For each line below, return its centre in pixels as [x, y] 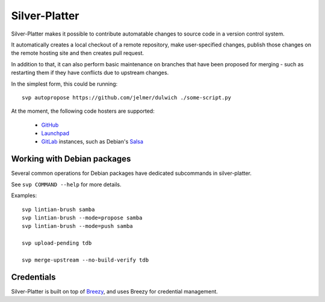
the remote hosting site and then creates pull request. [78, 53]
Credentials [33, 277]
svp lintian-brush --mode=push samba [78, 226]
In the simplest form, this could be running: [64, 84]
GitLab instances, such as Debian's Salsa [92, 142]
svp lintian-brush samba [58, 209]
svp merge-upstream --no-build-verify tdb [85, 260]
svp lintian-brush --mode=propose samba [82, 218]
